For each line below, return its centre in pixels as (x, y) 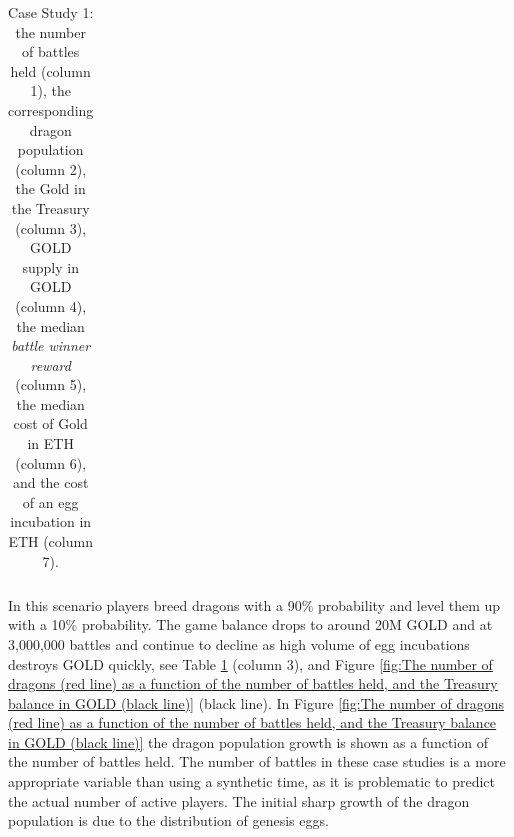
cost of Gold (50, 423)
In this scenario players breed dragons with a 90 (155, 604)
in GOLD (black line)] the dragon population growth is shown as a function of (248, 741)
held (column (50, 70)
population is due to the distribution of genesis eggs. (168, 820)
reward (50, 364)
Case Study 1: (51, 12)
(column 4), (51, 305)
